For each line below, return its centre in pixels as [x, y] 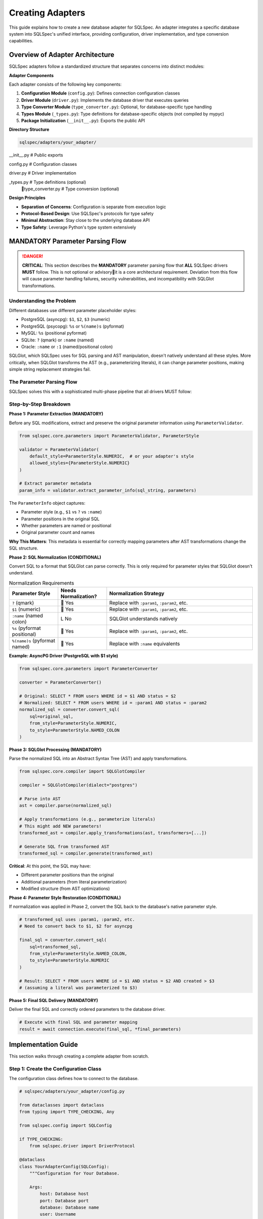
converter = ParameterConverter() [60, 682]
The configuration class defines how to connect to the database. [74, 1079]
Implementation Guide [43, 1045]
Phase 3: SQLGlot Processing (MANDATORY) [55, 749]
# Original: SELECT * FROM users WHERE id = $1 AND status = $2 [98, 696]
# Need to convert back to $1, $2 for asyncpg [76, 926]
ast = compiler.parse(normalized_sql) [66, 806]
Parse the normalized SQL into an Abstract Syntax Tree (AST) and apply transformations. [98, 759]
